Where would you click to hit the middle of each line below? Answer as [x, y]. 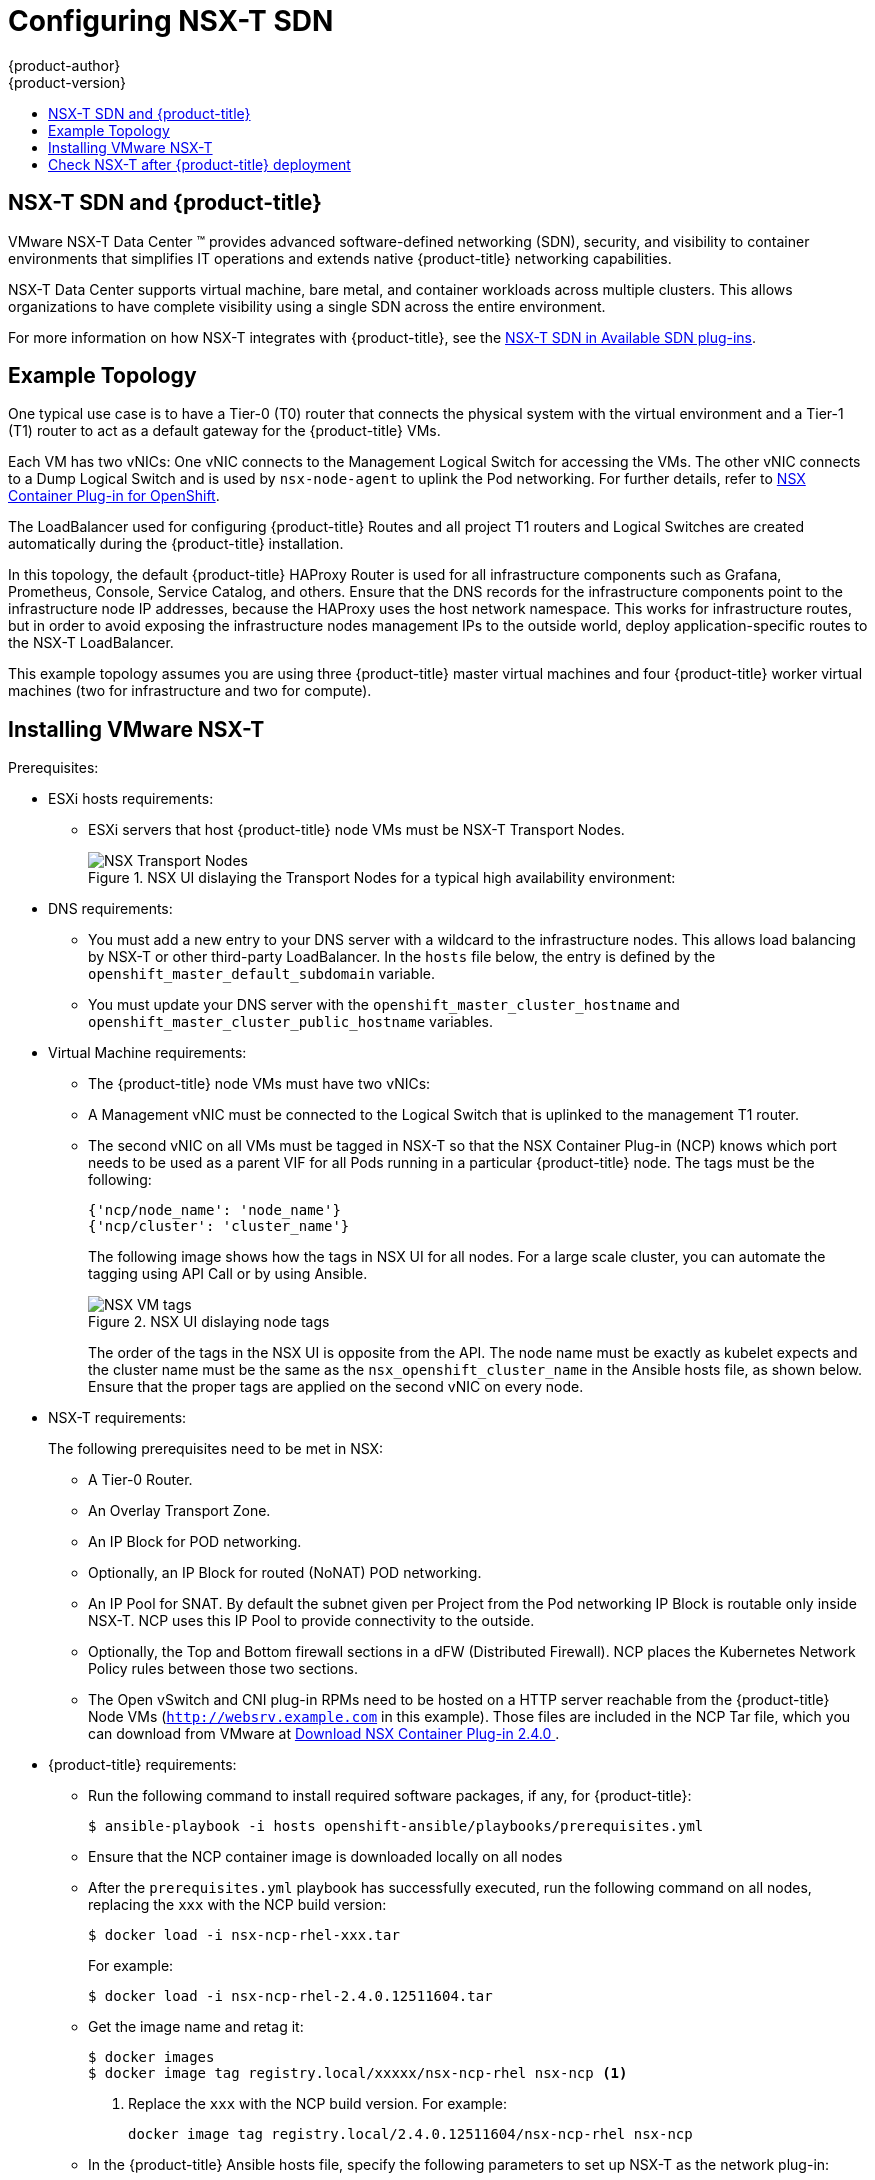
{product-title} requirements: [142, 1765]
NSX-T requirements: [117, 1418]
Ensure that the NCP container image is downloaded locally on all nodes [325, 1857]
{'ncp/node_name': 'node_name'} [214, 1210]
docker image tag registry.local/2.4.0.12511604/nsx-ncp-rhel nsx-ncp [410, 2134]
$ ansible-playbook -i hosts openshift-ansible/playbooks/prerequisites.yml [396, 1826]
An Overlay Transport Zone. [179, 1511]
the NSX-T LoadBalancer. [91, 643]
